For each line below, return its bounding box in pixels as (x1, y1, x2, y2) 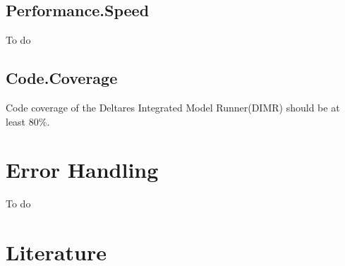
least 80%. (6, 114, 50, 128)
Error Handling (6, 155, 159, 184)
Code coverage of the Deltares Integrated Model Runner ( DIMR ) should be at (6, 100, 340, 114)
